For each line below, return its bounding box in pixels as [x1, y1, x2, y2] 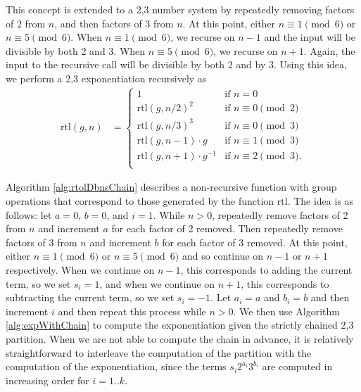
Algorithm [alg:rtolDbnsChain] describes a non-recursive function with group [6, 179, 337, 194]
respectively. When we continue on [6, 262, 155, 277]
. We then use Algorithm [233, 303, 340, 318]
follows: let [6, 207, 52, 222]
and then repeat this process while [58, 303, 206, 318]
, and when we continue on [99, 276, 215, 291]
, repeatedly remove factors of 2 [212, 207, 348, 222]
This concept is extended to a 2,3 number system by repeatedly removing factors [6, 2, 355, 16]
